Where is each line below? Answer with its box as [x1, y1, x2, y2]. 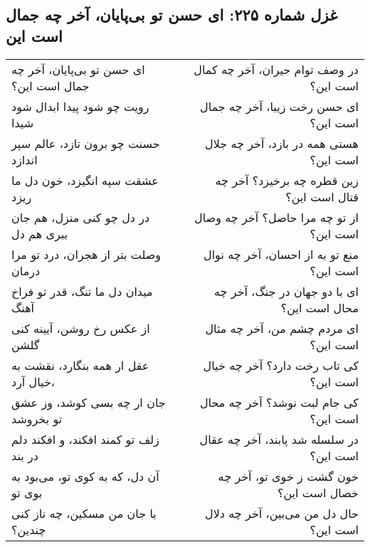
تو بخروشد [11, 410, 63, 427]
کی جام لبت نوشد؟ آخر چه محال [199, 393, 359, 410]
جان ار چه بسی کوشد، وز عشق [11, 393, 166, 410]
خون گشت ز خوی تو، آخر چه [218, 467, 359, 484]
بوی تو [11, 484, 43, 501]
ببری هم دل [11, 225, 68, 242]
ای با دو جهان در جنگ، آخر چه [213, 282, 359, 299]
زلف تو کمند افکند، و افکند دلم [11, 430, 159, 447]
